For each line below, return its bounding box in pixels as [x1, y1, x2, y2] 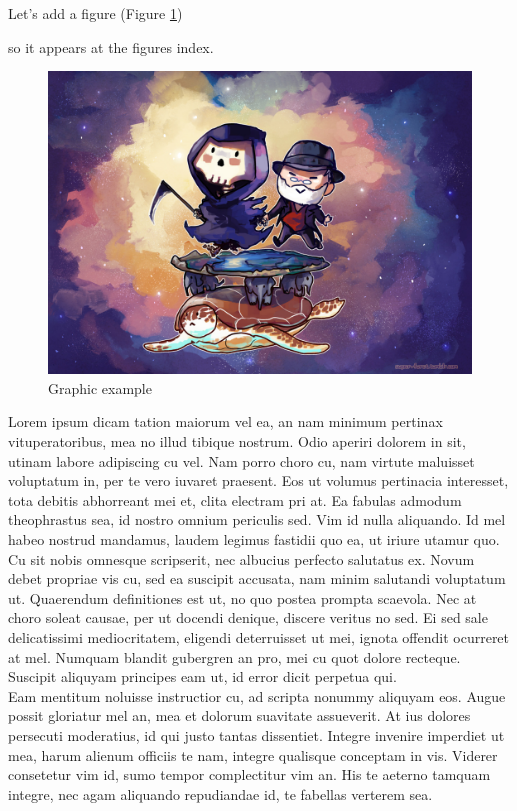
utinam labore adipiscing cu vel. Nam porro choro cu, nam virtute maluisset [8, 450, 475, 471]
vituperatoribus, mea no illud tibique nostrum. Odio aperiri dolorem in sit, [8, 431, 466, 452]
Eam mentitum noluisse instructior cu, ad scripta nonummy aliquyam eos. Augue [8, 685, 506, 706]
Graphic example [48, 377, 152, 398]
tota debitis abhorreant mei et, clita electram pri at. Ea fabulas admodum [8, 489, 462, 510]
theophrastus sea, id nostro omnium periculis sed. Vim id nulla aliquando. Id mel [8, 509, 506, 530]
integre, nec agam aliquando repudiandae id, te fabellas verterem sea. [8, 783, 433, 804]
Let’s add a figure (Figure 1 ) [8, 3, 183, 23]
